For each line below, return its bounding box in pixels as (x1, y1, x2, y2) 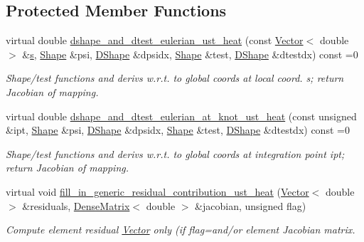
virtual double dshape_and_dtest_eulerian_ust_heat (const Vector (6, 33, 304, 48)
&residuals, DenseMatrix (22, 198, 130, 213)
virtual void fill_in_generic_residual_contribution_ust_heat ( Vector (6, 184, 309, 199)
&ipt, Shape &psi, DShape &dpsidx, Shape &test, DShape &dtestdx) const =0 (6, 122, 350, 137)
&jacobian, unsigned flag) (195, 198, 306, 213)
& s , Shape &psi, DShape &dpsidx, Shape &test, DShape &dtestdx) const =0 (22, 46, 358, 61)
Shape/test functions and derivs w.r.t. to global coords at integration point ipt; (6, 146, 345, 161)
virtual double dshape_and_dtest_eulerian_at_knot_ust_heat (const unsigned (6, 108, 357, 123)
